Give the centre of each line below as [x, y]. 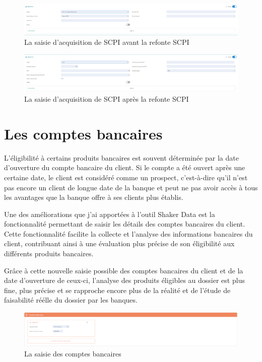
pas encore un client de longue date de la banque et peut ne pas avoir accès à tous [131, 187]
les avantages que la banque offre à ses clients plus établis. [94, 197]
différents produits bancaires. [49, 254]
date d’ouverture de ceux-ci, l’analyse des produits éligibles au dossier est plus [124, 280]
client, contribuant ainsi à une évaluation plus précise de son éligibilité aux [119, 243]
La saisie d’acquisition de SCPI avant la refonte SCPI [107, 42]
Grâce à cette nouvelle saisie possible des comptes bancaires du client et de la [124, 270]
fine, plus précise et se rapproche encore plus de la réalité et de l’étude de [117, 290]
